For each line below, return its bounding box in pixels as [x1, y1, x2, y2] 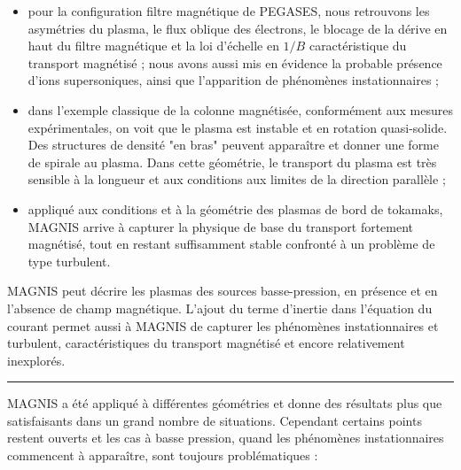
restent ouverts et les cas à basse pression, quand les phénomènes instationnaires [7, 428, 444, 447]
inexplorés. [7, 351, 66, 369]
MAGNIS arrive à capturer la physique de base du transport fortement [27, 217, 414, 235]
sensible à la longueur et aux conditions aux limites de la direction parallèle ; [27, 170, 446, 189]
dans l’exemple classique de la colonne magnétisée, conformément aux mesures [27, 100, 453, 119]
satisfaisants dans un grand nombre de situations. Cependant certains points [7, 411, 422, 429]
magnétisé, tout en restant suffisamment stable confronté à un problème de [27, 235, 435, 253]
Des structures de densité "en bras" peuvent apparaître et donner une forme [27, 135, 439, 154]
